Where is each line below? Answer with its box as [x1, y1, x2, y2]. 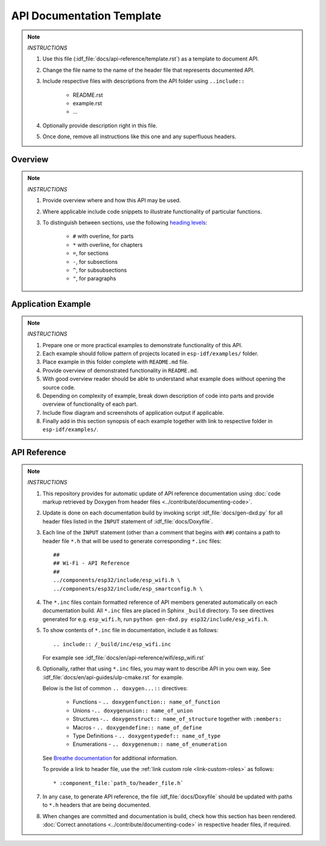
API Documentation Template [11, 9, 162, 22]
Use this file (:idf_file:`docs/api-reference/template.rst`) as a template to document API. [42, 55, 260, 63]
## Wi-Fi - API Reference [53, 560, 130, 567]
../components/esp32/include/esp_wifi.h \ [53, 577, 181, 584]
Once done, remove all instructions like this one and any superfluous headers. [42, 133, 237, 140]
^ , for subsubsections [72, 266, 127, 274]
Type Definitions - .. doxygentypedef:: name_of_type [72, 732, 221, 740]
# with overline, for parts [72, 232, 134, 240]
